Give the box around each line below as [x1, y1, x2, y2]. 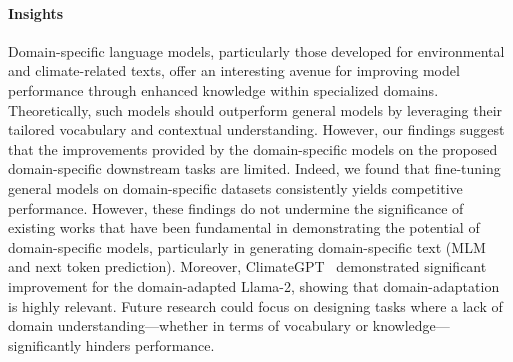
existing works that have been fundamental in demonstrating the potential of [8, 217, 480, 238]
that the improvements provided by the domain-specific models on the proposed [8, 138, 498, 159]
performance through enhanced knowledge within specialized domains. [8, 79, 439, 100]
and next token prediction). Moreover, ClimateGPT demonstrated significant [8, 256, 487, 277]
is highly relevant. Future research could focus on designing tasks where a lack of [8, 295, 503, 316]
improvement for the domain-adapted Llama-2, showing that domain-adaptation [8, 275, 500, 296]
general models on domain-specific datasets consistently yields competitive [8, 177, 463, 198]
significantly [8, 334, 82, 355]
